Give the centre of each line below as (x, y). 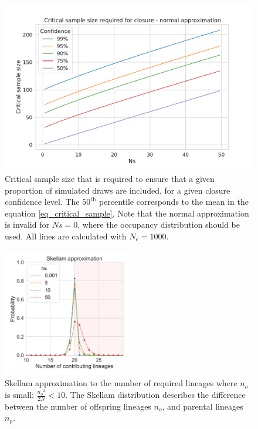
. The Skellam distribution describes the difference (155, 394)
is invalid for (27, 224)
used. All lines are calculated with (66, 236)
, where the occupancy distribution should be (159, 224)
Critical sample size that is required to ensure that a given (110, 178)
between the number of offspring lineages (78, 406)
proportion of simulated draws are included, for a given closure (118, 190)
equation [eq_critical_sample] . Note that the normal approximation (127, 213)
